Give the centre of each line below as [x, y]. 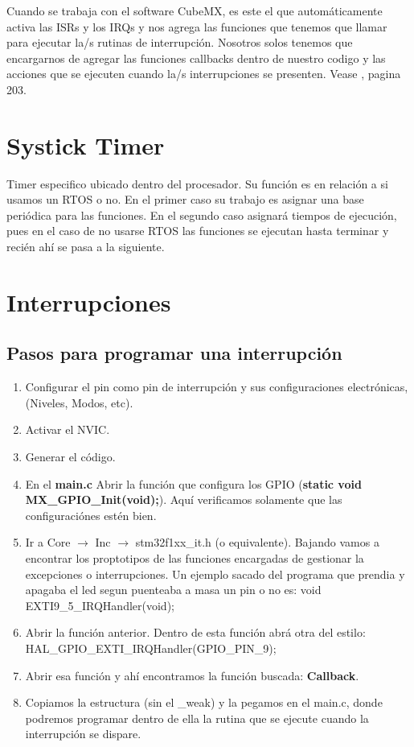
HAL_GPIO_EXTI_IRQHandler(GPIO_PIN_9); [151, 648]
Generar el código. [70, 457]
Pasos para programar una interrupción [174, 353]
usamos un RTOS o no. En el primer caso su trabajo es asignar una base [185, 199]
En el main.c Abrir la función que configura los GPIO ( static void [193, 483]
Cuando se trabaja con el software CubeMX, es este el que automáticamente [195, 10]
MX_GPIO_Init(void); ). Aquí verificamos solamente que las [184, 499]
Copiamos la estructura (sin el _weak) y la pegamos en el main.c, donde [204, 702]
